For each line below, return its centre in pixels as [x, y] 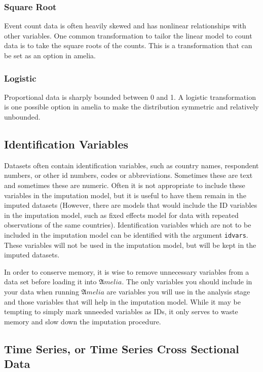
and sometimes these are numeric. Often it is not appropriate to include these [125, 185]
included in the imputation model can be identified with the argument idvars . [126, 234]
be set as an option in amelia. [50, 55]
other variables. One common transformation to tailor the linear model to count [128, 35]
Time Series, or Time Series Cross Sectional [122, 348]
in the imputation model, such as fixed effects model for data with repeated [121, 215]
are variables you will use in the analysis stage [178, 291]
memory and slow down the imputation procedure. [83, 321]
